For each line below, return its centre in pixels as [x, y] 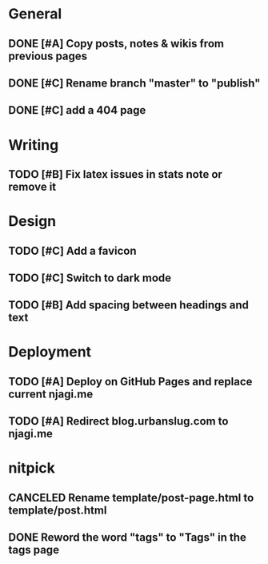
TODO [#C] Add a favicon [73, 250]
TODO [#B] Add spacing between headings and [129, 305]
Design [32, 222]
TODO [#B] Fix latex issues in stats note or [115, 174]
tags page [34, 550]
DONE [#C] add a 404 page [77, 110]
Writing [34, 145]
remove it [32, 186]
